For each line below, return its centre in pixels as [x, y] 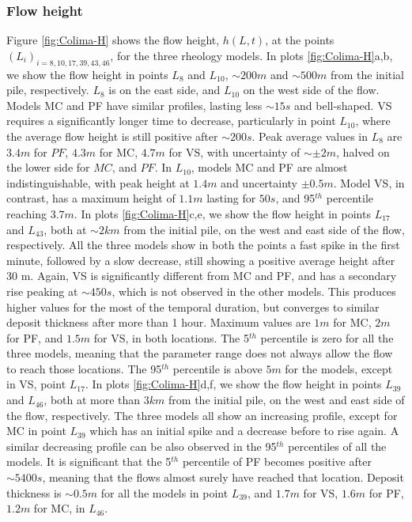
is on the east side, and [164, 90]
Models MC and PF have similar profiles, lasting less [134, 105]
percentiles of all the [337, 446]
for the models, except [339, 368]
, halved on [363, 151]
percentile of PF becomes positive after [277, 461]
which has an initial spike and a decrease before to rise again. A [244, 431]
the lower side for [48, 167]
